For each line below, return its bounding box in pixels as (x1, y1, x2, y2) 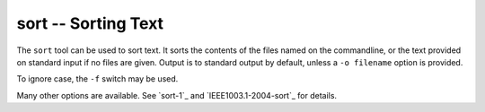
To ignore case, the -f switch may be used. (16, 73, 179, 84)
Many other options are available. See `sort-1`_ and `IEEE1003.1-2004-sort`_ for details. (16, 90, 337, 100)
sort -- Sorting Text (16, 13, 164, 33)
